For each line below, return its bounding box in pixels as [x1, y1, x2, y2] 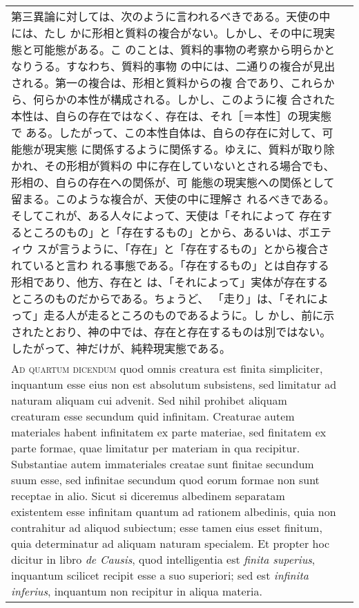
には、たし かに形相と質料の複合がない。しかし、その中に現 [11, 25, 324, 41]
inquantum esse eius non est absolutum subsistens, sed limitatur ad [11, 376, 337, 392]
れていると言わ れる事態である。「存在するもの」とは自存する [11, 257, 329, 273]
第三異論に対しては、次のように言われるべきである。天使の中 [11, 8, 331, 24]
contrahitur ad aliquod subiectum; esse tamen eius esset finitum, [11, 519, 322, 535]
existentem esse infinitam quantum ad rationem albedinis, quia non [11, 504, 336, 519]
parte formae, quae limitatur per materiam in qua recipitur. [11, 440, 300, 456]
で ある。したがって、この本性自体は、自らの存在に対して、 [11, 125, 322, 140]
